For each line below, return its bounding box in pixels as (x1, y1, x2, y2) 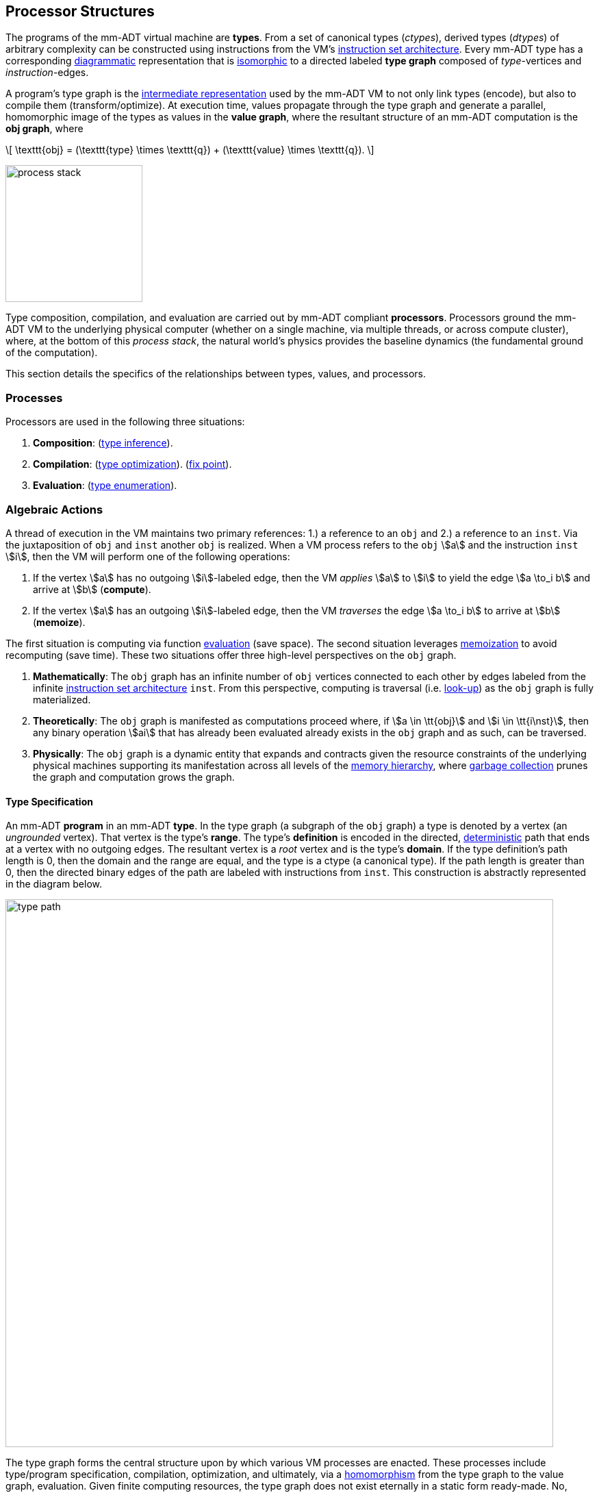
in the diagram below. (5, 878, 103, 890)
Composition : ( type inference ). (33, 437, 173, 449)
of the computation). (5, 347, 98, 359)
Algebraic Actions (5, 502, 103, 516)
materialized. (33, 693, 91, 705)
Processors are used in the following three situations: (5, 416, 245, 428)
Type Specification (5, 795, 93, 807)
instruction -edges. (5, 66, 89, 79)
